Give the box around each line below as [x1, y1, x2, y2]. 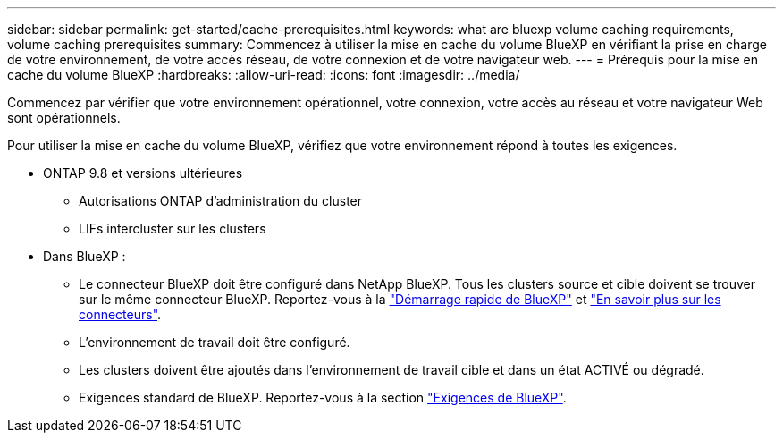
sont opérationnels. [7, 110, 121, 125]
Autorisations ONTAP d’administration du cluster [79, 193, 363, 208]
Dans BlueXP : [43, 249, 126, 264]
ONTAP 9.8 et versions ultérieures [43, 165, 243, 181]
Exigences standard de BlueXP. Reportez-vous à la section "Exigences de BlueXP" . [79, 390, 567, 405]
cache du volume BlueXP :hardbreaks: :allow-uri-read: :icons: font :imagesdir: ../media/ [7, 67, 520, 82]
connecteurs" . [79, 307, 162, 322]
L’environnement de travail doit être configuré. [79, 334, 350, 350]
